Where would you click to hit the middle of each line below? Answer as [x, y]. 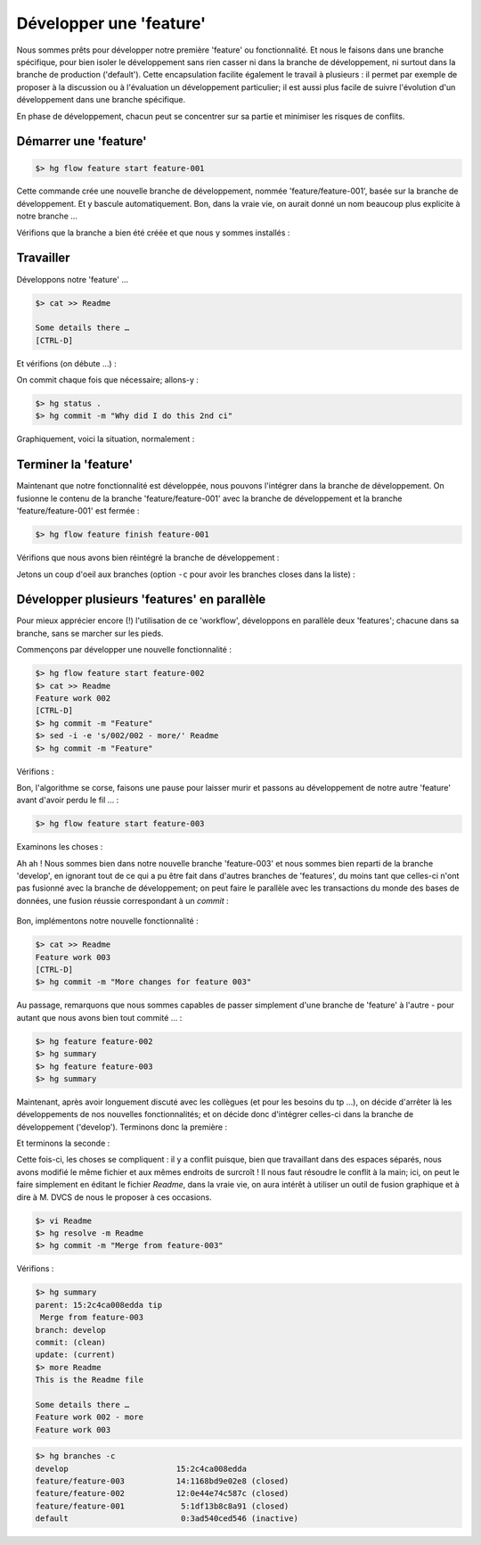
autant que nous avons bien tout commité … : [99, 1017]
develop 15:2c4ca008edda [141, 1468]
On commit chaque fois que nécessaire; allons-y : [108, 380]
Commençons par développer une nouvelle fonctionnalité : [124, 650]
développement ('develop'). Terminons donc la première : [122, 1127]
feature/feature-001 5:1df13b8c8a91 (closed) [162, 1506]
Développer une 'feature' [111, 23]
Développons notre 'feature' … [73, 279]
